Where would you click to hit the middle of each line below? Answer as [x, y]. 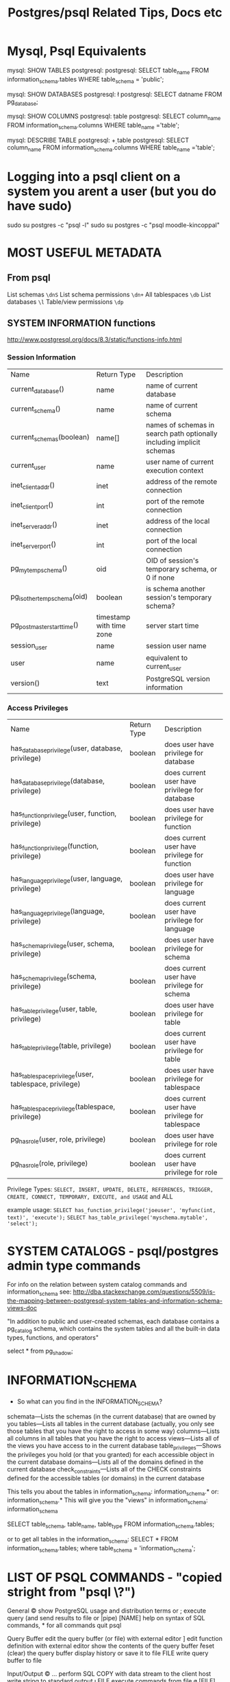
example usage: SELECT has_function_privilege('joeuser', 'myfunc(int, [112, 1210]
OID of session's [172, 560]
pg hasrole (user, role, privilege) [58, 1140]
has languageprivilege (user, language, [67, 879]
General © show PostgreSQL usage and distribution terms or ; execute [107, 1611]
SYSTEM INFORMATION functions [81, 323]
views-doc [22, 1308]
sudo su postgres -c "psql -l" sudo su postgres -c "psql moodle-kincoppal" [114, 225]
